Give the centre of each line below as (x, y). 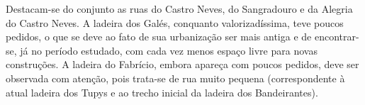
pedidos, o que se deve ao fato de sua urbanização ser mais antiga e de (159, 37)
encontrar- (337, 37)
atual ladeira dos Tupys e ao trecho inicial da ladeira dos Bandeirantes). (162, 92)
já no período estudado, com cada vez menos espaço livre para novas (169, 50)
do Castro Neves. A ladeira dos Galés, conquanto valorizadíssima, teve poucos (175, 22)
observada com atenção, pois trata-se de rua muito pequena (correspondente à (175, 78)
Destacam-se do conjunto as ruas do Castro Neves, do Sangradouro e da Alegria (179, 9)
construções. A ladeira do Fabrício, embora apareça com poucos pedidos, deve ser (182, 64)
